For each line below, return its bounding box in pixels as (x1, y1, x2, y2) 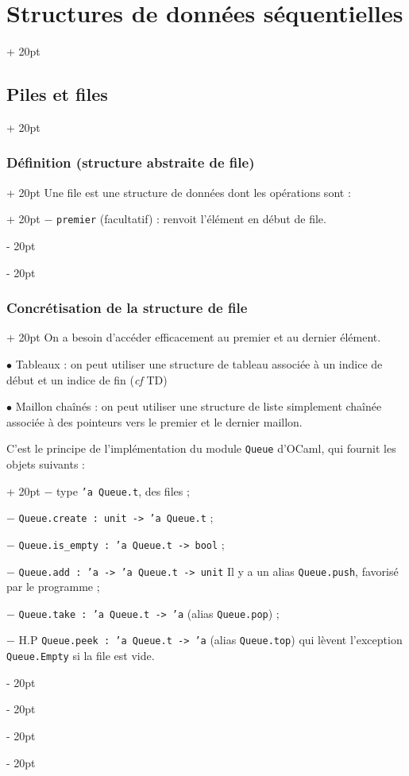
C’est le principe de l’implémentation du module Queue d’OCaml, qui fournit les (6, 440, 396, 457)
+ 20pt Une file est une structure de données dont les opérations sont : (6, 183, 351, 200)
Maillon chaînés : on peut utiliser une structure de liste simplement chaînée (15, 398, 382, 415)
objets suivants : (6, 456, 86, 473)
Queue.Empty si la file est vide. (6, 647, 155, 664)
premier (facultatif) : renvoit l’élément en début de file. (56, 210, 326, 227)
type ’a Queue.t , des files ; (56, 482, 190, 499)
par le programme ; (6, 578, 100, 595)
